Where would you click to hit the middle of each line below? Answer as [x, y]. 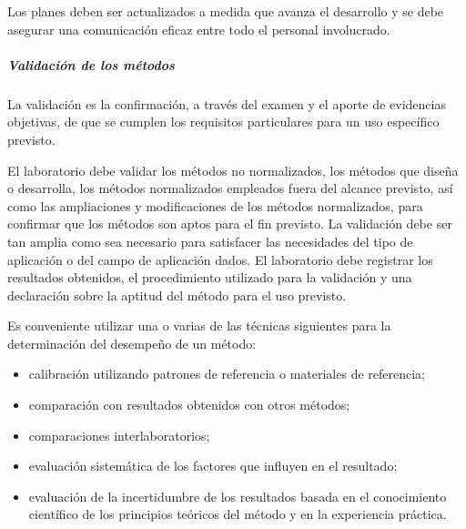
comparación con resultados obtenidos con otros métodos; [189, 405]
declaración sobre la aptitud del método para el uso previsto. [177, 295]
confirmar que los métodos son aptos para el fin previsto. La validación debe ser [230, 224]
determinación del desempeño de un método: [132, 343]
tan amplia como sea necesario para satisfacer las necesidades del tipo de [210, 241]
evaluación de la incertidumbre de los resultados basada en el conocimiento [238, 496]
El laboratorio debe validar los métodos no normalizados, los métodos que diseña [233, 170]
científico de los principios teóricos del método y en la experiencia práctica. [238, 514]
